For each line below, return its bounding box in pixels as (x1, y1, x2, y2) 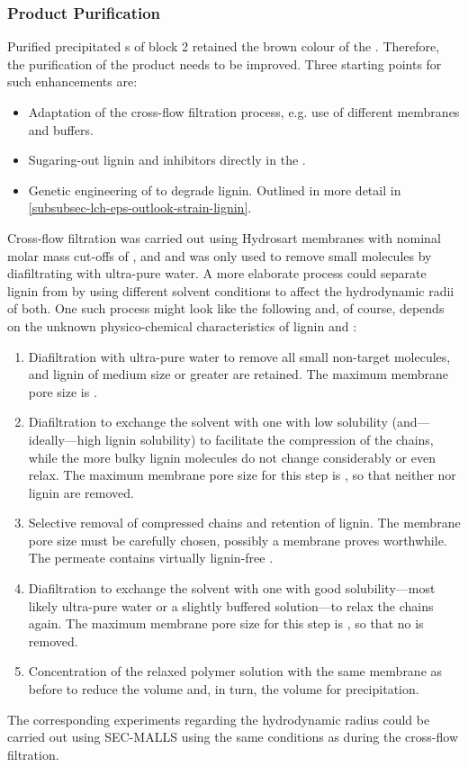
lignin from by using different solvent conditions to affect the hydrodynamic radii (7, 281, 454, 300)
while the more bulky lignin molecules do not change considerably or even (28, 447, 436, 466)
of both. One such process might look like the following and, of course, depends (7, 299, 445, 318)
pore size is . (28, 382, 97, 401)
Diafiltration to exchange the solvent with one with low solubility (28, 412, 388, 431)
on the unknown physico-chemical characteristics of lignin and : (7, 316, 357, 335)
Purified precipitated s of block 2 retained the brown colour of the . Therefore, (7, 37, 440, 56)
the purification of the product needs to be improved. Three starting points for (7, 54, 442, 73)
